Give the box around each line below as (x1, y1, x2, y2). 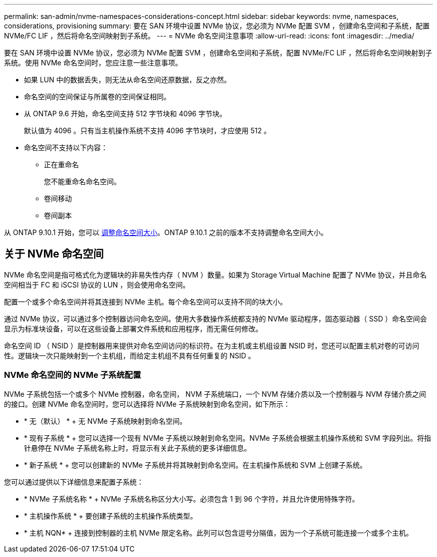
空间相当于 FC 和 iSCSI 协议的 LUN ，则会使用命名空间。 (4, 280, 190, 289)
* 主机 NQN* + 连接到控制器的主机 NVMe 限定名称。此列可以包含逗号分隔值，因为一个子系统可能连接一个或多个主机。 (24, 528, 413, 537)
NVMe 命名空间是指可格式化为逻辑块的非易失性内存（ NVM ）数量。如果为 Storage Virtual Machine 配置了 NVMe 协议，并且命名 (4, 270, 427, 279)
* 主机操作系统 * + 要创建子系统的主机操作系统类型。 (24, 511, 198, 520)
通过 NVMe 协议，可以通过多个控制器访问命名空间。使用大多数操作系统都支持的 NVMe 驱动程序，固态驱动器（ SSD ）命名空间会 (4, 314, 427, 323)
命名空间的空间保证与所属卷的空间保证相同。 (24, 92, 171, 101)
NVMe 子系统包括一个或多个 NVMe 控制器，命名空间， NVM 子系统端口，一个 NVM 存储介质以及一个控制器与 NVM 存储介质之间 (4, 389, 427, 398)
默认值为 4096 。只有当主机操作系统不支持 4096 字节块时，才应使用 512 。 (24, 126, 271, 135)
